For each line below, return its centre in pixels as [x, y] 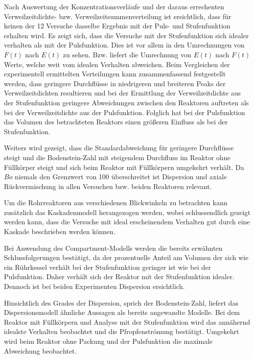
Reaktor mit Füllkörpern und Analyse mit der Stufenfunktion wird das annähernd [127, 322]
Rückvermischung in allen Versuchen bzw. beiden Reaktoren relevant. [108, 186]
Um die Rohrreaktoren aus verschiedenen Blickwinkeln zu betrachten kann [116, 203]
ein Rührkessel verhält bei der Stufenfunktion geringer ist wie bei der [108, 267]
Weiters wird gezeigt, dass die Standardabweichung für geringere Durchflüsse [119, 148]
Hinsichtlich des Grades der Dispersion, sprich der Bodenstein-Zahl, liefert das [121, 302]
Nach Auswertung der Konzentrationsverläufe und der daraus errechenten [114, 6]
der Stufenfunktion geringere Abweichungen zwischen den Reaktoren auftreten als [127, 102]
